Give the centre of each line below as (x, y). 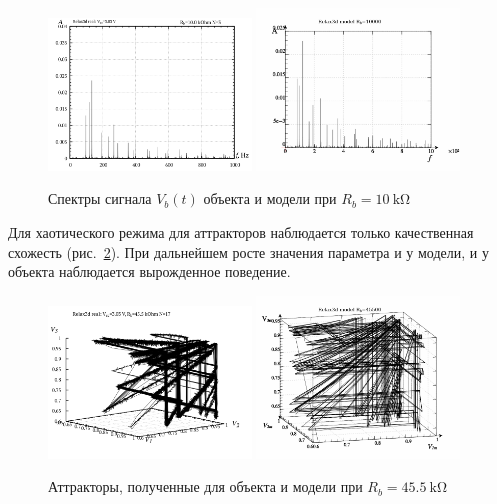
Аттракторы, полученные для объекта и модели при (205, 486)
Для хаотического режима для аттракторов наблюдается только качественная (241, 232)
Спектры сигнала (100, 198)
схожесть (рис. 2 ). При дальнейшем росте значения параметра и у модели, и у (248, 251)
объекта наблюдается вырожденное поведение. (149, 271)
